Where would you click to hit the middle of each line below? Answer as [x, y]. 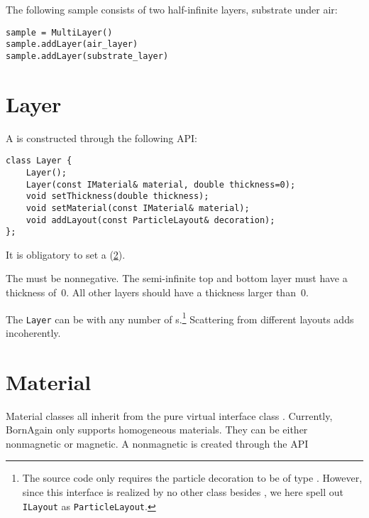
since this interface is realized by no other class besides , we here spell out [183, 492]
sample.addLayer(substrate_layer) [87, 56]
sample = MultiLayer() [59, 32]
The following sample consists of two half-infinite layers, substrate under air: [172, 9]
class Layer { [39, 161]
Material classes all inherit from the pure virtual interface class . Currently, [169, 415]
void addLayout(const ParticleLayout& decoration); [150, 220]
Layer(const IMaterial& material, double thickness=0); [161, 184]
